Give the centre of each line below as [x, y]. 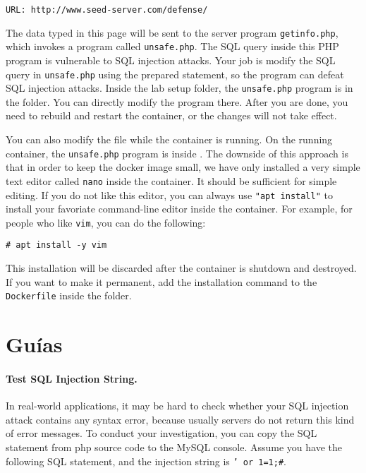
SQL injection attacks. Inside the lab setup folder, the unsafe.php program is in [179, 88]
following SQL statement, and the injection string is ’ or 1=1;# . [146, 461]
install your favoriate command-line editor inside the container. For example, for [179, 209]
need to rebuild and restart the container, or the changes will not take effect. [171, 115]
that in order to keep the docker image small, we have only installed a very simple [183, 167]
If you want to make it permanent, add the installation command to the [161, 281]
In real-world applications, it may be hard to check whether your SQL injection [177, 406]
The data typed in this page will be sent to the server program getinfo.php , [172, 32]
